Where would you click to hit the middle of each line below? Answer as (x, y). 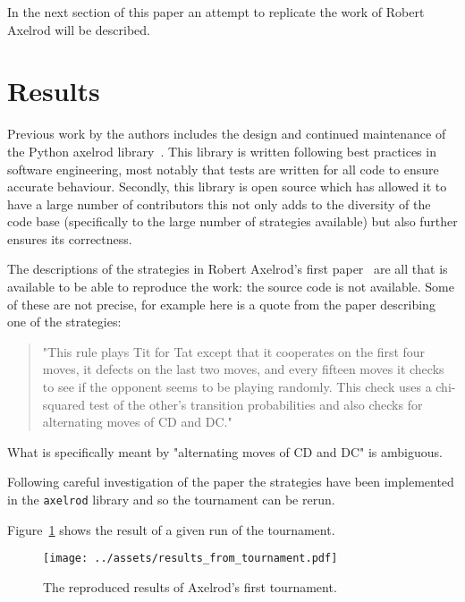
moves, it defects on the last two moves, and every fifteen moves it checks (243, 369)
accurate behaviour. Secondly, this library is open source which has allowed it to (227, 187)
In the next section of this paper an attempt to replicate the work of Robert (216, 12)
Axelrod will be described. (79, 29)
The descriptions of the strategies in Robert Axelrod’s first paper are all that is (228, 269)
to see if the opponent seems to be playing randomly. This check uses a (237, 387)
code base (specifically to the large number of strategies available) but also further (232, 221)
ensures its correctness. (70, 238)
